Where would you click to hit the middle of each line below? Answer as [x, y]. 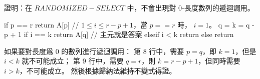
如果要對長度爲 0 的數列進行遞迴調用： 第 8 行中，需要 [94, 51]
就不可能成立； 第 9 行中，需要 [73, 61]
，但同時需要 [219, 61]
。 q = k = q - [232, 24]
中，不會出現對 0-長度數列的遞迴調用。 [191, 7]
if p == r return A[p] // [42, 24]
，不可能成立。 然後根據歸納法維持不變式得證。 [98, 70]
